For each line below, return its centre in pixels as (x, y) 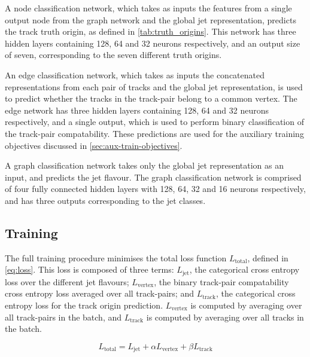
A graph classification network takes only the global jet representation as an (145, 165)
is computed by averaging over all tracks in (225, 317)
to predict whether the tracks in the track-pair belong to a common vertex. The (151, 98)
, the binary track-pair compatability (221, 281)
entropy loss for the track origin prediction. (84, 305)
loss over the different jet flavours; (67, 281)
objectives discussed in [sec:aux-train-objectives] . (94, 145)
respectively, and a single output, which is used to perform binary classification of (154, 122)
